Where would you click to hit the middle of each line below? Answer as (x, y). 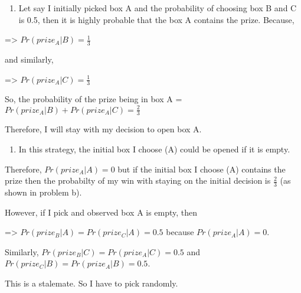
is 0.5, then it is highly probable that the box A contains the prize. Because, (156, 19)
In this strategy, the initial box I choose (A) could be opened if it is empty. (154, 149)
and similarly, (29, 59)
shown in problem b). (43, 192)
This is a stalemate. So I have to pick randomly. (91, 283)
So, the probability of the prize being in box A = (94, 99)
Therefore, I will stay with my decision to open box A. (103, 129)
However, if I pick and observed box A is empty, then (101, 212)
